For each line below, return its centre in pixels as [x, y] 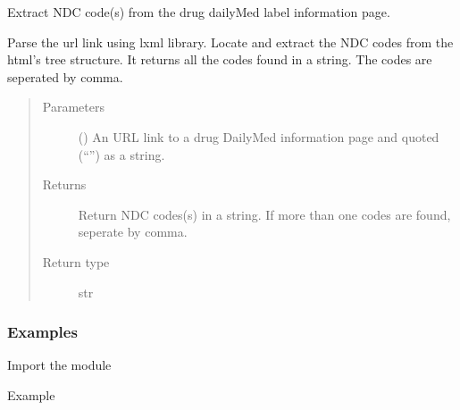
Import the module [59, 365]
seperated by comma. [65, 76]
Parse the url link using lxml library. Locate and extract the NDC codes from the [230, 42]
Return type [76, 261]
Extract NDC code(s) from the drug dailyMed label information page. [199, 12]
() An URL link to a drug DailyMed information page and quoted [259, 136]
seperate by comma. [133, 232]
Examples [42, 332]
